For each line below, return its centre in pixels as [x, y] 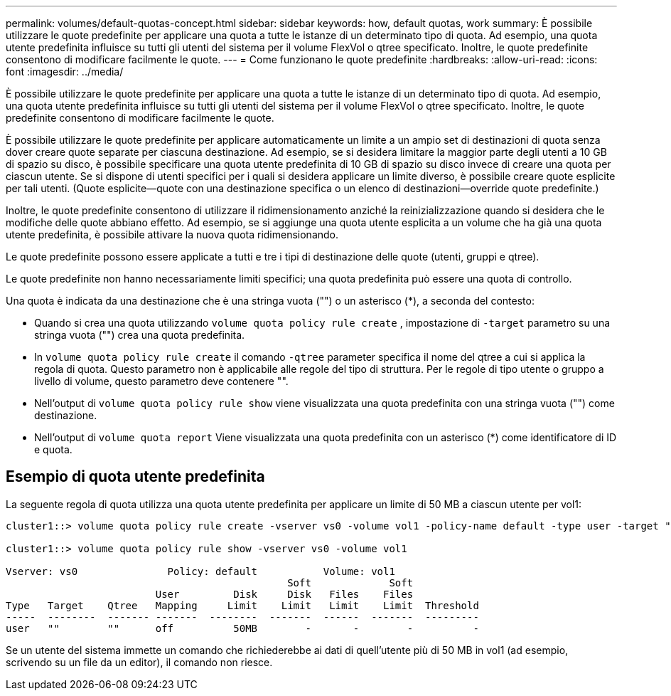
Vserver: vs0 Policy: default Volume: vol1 [200, 571]
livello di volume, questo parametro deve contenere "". [161, 381]
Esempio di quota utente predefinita [135, 477]
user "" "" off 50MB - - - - [242, 628]
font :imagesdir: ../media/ [65, 72]
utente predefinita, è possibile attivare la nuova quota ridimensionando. [172, 234]
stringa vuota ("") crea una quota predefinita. [140, 335]
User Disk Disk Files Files [284, 594]
